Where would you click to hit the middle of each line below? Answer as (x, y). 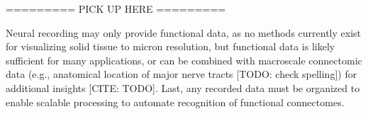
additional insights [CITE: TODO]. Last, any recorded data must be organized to (183, 87)
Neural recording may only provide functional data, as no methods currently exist (184, 32)
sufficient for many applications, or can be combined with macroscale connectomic (184, 60)
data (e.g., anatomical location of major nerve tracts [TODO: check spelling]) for (182, 74)
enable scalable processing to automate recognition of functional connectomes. (175, 102)
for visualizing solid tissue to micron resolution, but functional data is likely (171, 46)
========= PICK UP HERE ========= (116, 8)
